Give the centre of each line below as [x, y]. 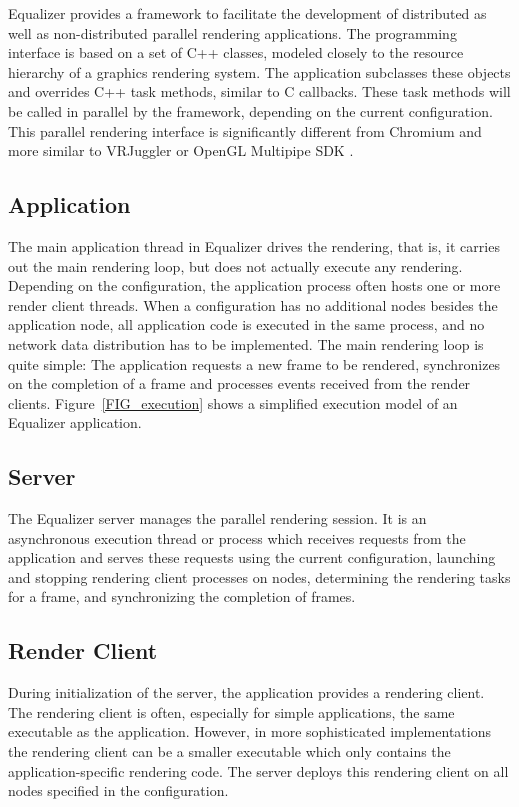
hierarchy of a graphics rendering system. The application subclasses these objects [259, 71]
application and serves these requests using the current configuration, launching [252, 557]
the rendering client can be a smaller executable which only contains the [229, 751]
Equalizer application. [75, 422]
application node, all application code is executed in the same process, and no [246, 324]
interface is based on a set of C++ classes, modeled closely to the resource [236, 52]
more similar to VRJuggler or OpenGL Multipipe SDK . [181, 150]
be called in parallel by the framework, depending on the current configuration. [250, 110]
